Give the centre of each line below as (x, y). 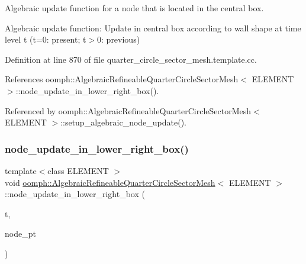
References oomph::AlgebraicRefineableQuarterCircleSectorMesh (122, 79)
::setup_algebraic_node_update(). (124, 122)
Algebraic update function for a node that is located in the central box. (134, 8)
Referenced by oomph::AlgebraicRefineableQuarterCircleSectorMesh (128, 110)
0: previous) (119, 39)
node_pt (20, 234)
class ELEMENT (78, 170)
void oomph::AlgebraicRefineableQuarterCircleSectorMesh (110, 182)
